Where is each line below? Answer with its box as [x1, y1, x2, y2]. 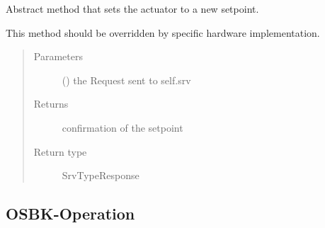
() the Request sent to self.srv [62, 72, 191, 87]
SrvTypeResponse [62, 168, 139, 183]
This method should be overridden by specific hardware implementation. [6, 25, 320, 40]
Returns [33, 96, 69, 111]
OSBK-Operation [6, 203, 135, 224]
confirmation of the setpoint [62, 120, 183, 135]
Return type [33, 144, 87, 159]
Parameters [33, 49, 83, 64]
